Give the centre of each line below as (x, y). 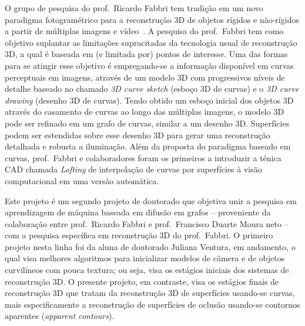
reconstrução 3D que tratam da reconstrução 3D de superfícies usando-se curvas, (150, 293)
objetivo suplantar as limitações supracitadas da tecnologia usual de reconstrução (151, 42)
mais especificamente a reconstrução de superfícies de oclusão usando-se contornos (152, 304)
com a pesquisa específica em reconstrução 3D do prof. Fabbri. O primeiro (139, 235)
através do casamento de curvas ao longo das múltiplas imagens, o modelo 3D (145, 112)
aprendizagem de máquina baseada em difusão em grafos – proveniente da (138, 212)
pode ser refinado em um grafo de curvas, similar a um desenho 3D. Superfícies (147, 123)
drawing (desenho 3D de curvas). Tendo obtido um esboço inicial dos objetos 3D (149, 100)
